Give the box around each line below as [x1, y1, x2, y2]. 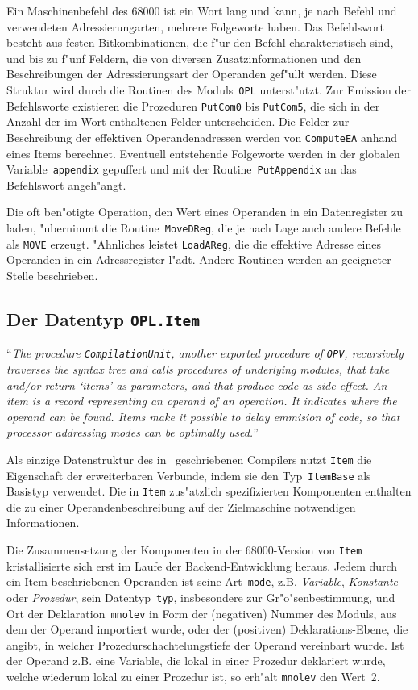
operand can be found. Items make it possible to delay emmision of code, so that [6, 408, 400, 424]
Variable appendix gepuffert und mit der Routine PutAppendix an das [6, 161, 357, 178]
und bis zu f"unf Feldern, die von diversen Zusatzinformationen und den [6, 49, 362, 66]
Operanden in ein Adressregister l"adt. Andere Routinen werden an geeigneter [6, 251, 391, 268]
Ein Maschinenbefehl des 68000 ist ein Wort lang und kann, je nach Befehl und [6, 2, 397, 19]
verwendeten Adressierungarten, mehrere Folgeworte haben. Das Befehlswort [6, 18, 385, 35]
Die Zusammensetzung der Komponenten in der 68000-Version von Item [6, 542, 362, 558]
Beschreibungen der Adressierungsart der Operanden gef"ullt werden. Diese [6, 65, 377, 82]
